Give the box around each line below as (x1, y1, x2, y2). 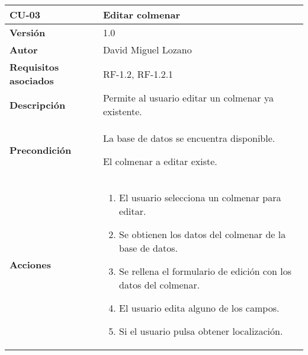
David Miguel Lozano (102, 43, 192, 56)
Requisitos (9, 60, 59, 74)
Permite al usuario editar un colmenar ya (102, 91, 274, 104)
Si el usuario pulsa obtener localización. (119, 324, 283, 338)
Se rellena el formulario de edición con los (119, 264, 291, 278)
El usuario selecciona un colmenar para (119, 191, 281, 204)
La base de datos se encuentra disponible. (102, 131, 275, 145)
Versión (9, 26, 46, 39)
